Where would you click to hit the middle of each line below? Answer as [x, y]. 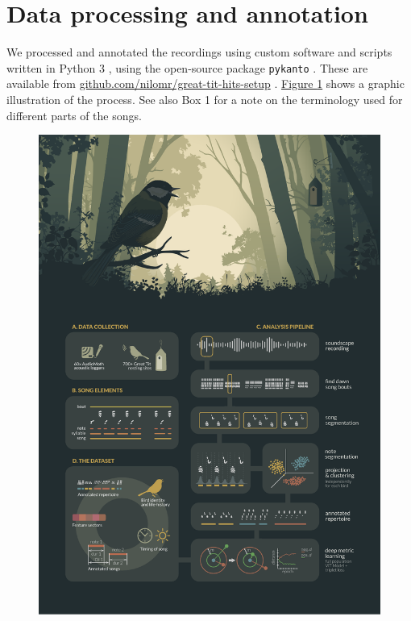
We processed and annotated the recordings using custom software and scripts [199, 52]
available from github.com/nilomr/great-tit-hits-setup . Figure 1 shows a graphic [205, 83]
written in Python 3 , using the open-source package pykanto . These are [187, 67]
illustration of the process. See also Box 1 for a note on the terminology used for [205, 99]
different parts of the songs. [74, 115]
